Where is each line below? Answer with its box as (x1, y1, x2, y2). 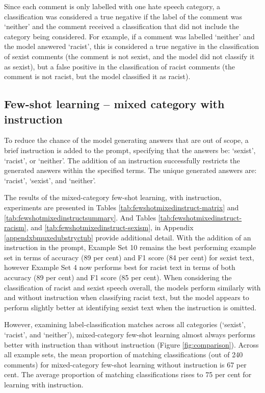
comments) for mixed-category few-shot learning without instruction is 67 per (4, 359, 247, 370)
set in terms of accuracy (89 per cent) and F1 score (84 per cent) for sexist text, (4, 252, 254, 262)
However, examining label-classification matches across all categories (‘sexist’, (4, 319, 246, 330)
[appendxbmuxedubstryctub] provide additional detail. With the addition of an (4, 232, 251, 242)
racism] (4, 222, 26, 233)
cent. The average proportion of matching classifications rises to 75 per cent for (4, 369, 252, 380)
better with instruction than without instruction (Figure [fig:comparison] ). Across (4, 339, 259, 350)
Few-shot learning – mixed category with (4, 96, 225, 112)
